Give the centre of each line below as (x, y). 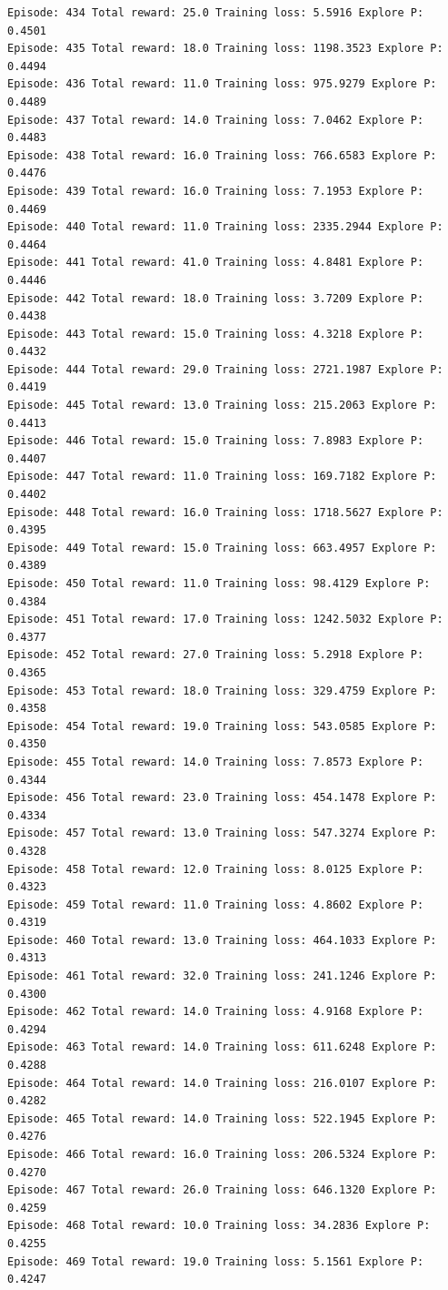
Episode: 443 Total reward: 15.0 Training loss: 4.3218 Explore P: (216, 334)
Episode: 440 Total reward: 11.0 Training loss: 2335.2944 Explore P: (225, 227)
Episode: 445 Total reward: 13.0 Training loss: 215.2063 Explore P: (222, 406)
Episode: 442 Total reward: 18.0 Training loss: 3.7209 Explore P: (216, 298)
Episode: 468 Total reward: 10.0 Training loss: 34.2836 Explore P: (219, 1226)
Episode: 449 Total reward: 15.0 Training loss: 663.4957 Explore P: (222, 548)
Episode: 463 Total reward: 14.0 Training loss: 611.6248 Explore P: (222, 1047)
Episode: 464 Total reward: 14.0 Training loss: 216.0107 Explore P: (222, 1083)
